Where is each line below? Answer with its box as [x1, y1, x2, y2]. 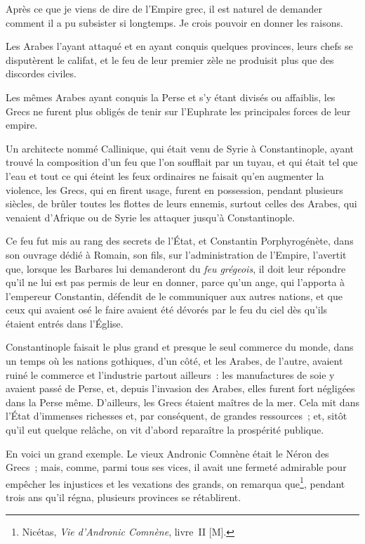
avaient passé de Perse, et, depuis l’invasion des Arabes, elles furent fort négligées [6, 381, 355, 396]
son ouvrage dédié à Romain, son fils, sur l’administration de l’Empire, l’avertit [6, 247, 347, 261]
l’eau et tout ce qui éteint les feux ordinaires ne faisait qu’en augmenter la [6, 168, 324, 183]
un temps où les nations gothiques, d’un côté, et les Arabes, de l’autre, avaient [6, 354, 343, 368]
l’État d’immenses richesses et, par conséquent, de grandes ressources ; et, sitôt [6, 408, 347, 423]
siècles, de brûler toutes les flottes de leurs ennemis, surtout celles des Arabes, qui [6, 196, 357, 211]
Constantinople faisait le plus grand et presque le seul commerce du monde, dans [6, 339, 354, 354]
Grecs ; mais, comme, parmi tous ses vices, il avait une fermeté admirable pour [6, 460, 347, 474]
